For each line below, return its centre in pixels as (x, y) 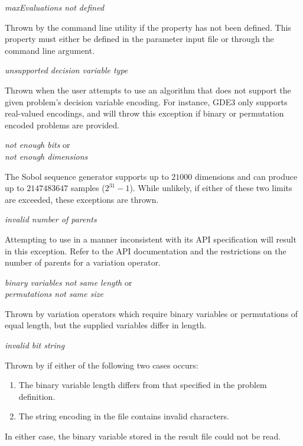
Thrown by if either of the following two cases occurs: (102, 365)
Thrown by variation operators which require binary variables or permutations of (151, 313)
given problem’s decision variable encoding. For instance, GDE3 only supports (146, 101)
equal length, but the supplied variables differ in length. (106, 325)
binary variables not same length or (69, 282)
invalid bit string (35, 345)
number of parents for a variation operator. (83, 262)
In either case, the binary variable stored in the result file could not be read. (143, 436)
